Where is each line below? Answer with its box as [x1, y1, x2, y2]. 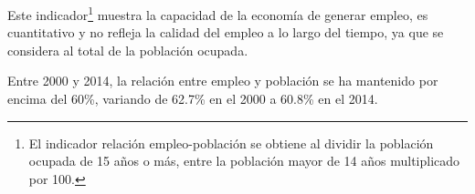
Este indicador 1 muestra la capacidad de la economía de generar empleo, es [7, 3, 428, 24]
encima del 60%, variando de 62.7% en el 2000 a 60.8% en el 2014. [7, 89, 378, 108]
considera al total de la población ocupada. [7, 40, 248, 59]
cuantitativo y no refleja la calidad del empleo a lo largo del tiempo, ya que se [7, 23, 444, 42]
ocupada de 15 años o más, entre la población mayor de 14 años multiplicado [28, 151, 460, 170]
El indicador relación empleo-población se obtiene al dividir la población [28, 133, 434, 152]
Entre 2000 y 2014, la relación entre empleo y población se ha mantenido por [7, 71, 438, 90]
